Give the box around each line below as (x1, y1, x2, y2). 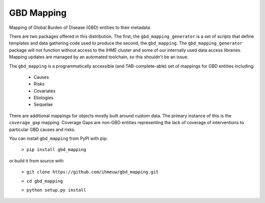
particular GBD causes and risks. (9, 127, 76, 132)
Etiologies (33, 95, 54, 101)
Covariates (33, 88, 56, 94)
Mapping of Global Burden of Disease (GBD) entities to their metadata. (9, 25, 152, 30)
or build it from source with (9, 157, 64, 164)
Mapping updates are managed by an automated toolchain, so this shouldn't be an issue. (9, 54, 189, 60)
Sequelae (33, 101, 53, 107)
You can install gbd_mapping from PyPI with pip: (9, 135, 108, 142)
